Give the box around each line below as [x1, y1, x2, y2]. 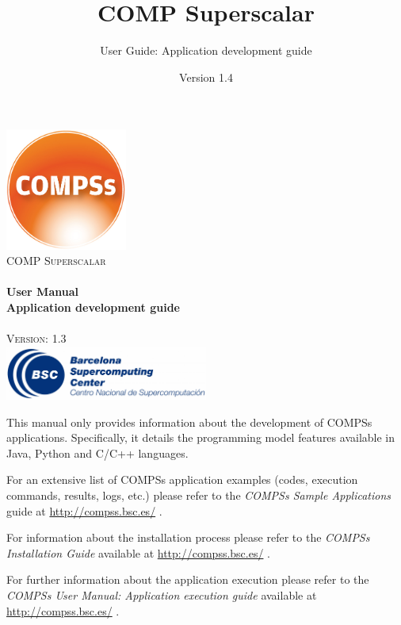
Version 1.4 [179, 68, 233, 85]
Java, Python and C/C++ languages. [6, 444, 189, 461]
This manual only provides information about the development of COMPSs [6, 413, 372, 430]
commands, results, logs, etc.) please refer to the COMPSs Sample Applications [6, 487, 391, 504]
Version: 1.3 [6, 330, 67, 347]
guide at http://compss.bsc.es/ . [6, 502, 162, 519]
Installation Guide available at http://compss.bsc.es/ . [6, 544, 271, 561]
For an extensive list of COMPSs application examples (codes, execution [6, 471, 358, 488]
